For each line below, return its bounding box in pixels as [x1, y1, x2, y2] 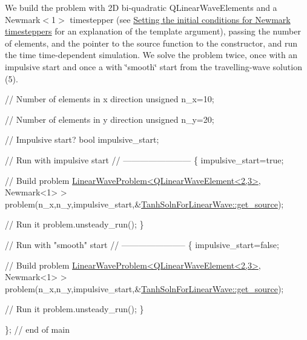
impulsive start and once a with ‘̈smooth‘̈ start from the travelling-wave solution [5, 60, 302, 73]
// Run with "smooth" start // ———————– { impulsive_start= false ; [5, 238, 279, 250]
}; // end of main [5, 322, 70, 335]
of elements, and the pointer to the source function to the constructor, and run [5, 36, 298, 49]
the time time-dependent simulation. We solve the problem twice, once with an [5, 48, 298, 61]
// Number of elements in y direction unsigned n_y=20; [5, 113, 214, 125]
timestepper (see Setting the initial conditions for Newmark [70, 13, 291, 25]
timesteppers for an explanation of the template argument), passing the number [5, 25, 301, 38]
